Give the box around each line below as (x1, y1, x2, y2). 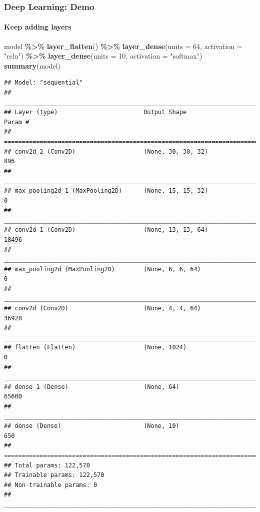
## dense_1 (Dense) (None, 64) (4, 383, 179, 390)
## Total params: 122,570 (4, 461, 90, 469)
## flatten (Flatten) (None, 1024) (4, 344, 187, 351)
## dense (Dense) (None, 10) (4, 422, 179, 430)
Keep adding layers (4, 22, 71, 32)
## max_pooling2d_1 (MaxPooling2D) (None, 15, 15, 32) (4, 187, 208, 194)
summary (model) (4, 60, 60, 71)
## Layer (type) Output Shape (4, 109, 187, 116)
